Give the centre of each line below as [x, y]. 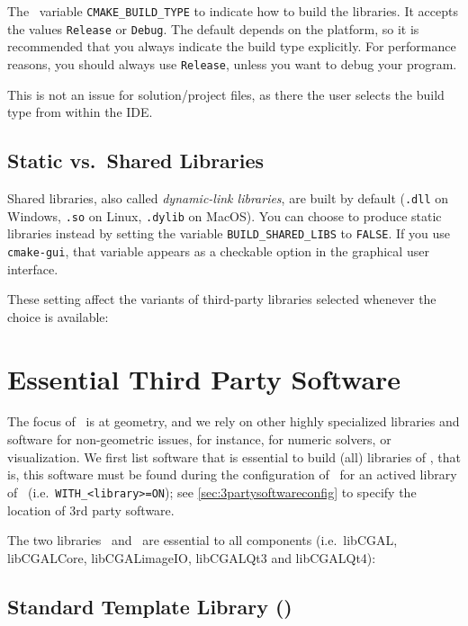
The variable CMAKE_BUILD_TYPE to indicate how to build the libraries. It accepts [233, 11]
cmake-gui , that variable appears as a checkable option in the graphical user [218, 250]
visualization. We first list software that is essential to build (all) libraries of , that [234, 456]
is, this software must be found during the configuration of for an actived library [232, 474]
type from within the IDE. [80, 112]
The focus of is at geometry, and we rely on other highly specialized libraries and [234, 421]
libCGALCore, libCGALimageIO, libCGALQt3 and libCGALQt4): [192, 557]
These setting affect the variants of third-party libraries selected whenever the [222, 299]
